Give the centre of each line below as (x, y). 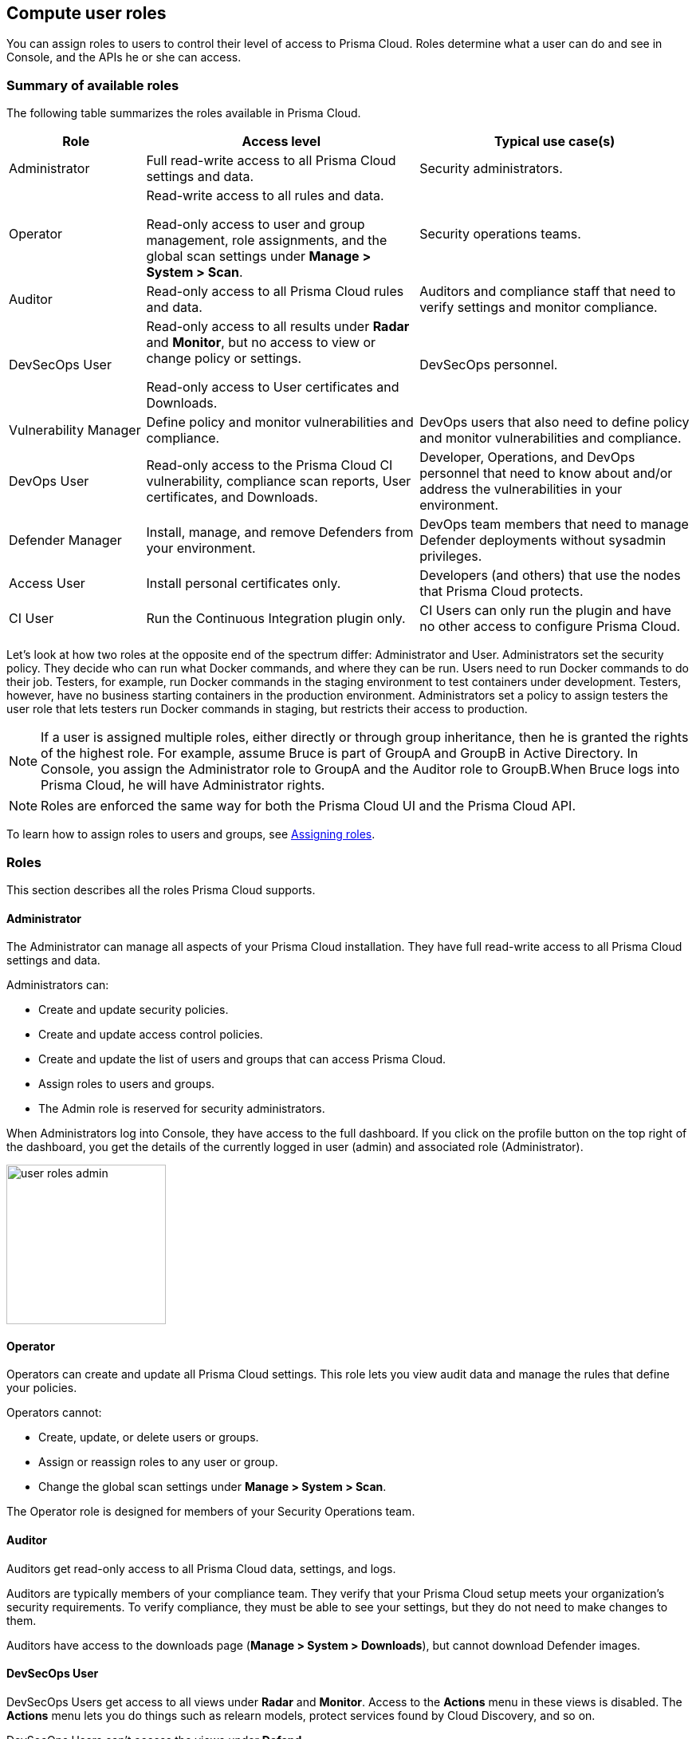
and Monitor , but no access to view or (261, 343)
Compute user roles (87, 13)
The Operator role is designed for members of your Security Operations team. (211, 1512)
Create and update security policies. (134, 1010)
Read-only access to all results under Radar (278, 327)
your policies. (42, 1388)
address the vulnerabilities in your (521, 489)
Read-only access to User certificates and (273, 387)
